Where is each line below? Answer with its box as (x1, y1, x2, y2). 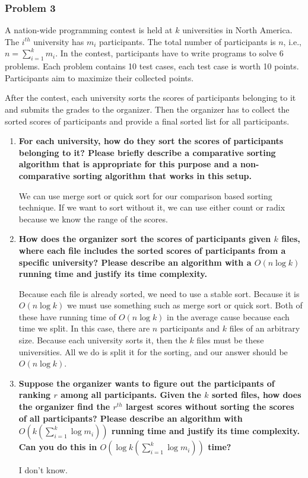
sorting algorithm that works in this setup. (73, 169, 252, 181)
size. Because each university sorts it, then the (18, 334, 187, 346)
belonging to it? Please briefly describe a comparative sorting (18, 146, 276, 158)
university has (33, 35, 84, 47)
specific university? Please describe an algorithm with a (18, 256, 252, 268)
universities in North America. (182, 24, 293, 36)
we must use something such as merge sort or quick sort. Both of (66, 299, 303, 311)
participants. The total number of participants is (99, 35, 276, 47)
